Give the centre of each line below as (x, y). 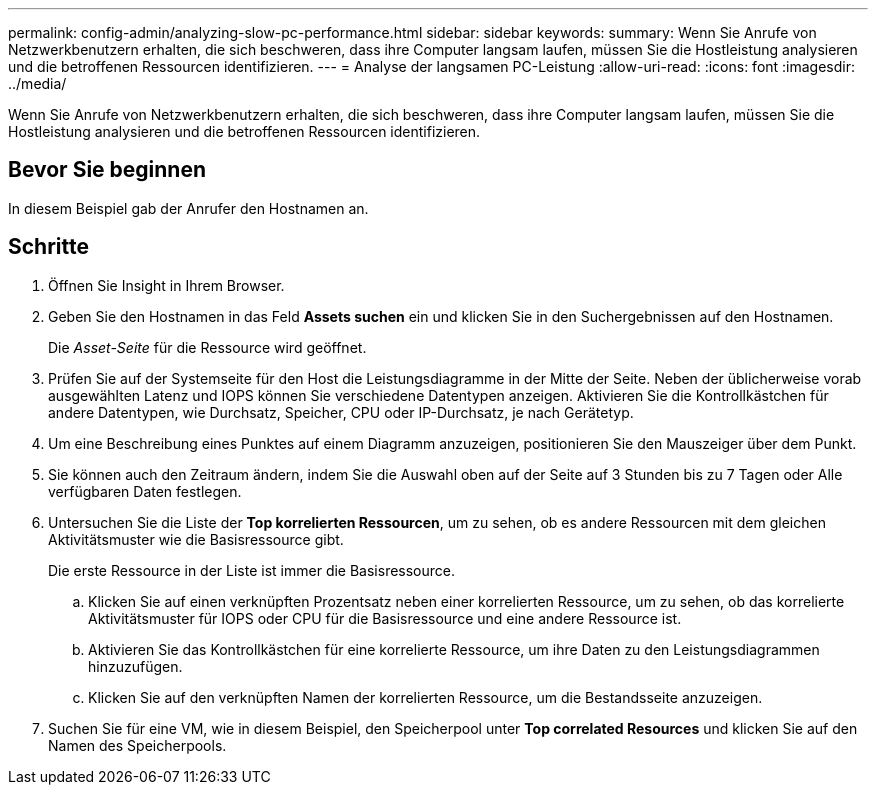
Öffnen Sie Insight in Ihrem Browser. (166, 285)
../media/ (37, 83)
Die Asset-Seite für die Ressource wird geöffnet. (207, 347)
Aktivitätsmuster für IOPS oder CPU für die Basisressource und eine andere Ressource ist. (385, 618)
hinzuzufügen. (135, 666)
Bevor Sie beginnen (107, 170)
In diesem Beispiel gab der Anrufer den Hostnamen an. (188, 208)
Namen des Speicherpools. (137, 745)
